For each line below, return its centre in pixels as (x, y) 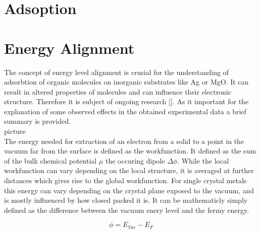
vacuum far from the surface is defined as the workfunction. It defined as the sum (130, 151)
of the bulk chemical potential (50, 160)
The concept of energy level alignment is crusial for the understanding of (116, 72)
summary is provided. (38, 121)
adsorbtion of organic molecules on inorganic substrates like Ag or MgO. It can (126, 82)
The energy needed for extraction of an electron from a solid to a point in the (124, 141)
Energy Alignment (69, 48)
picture (15, 131)
